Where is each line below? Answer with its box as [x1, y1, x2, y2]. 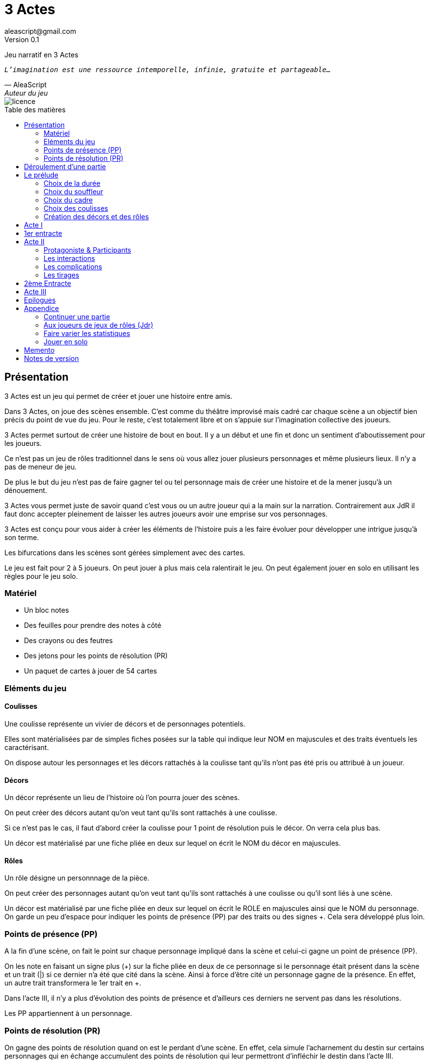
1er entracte [24, 229, 62, 237]
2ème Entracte [24, 279, 71, 287]
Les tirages [44, 270, 79, 279]
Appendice [24, 304, 59, 312]
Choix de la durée [44, 179, 100, 187]
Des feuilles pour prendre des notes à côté [24, 621, 162, 630]
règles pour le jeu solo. [4, 571, 78, 580]
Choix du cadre [44, 195, 93, 204]
